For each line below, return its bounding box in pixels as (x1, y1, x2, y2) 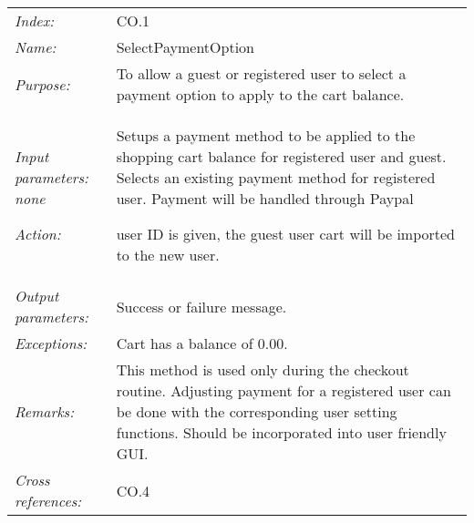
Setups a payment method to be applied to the (116, 125, 416, 146)
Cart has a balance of (116, 333, 253, 354)
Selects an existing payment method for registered (116, 167, 436, 188)
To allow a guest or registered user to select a (116, 63, 407, 84)
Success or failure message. (116, 295, 287, 317)
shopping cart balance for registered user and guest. (116, 146, 447, 167)
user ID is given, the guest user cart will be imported (116, 223, 456, 244)
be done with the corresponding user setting (116, 401, 397, 422)
